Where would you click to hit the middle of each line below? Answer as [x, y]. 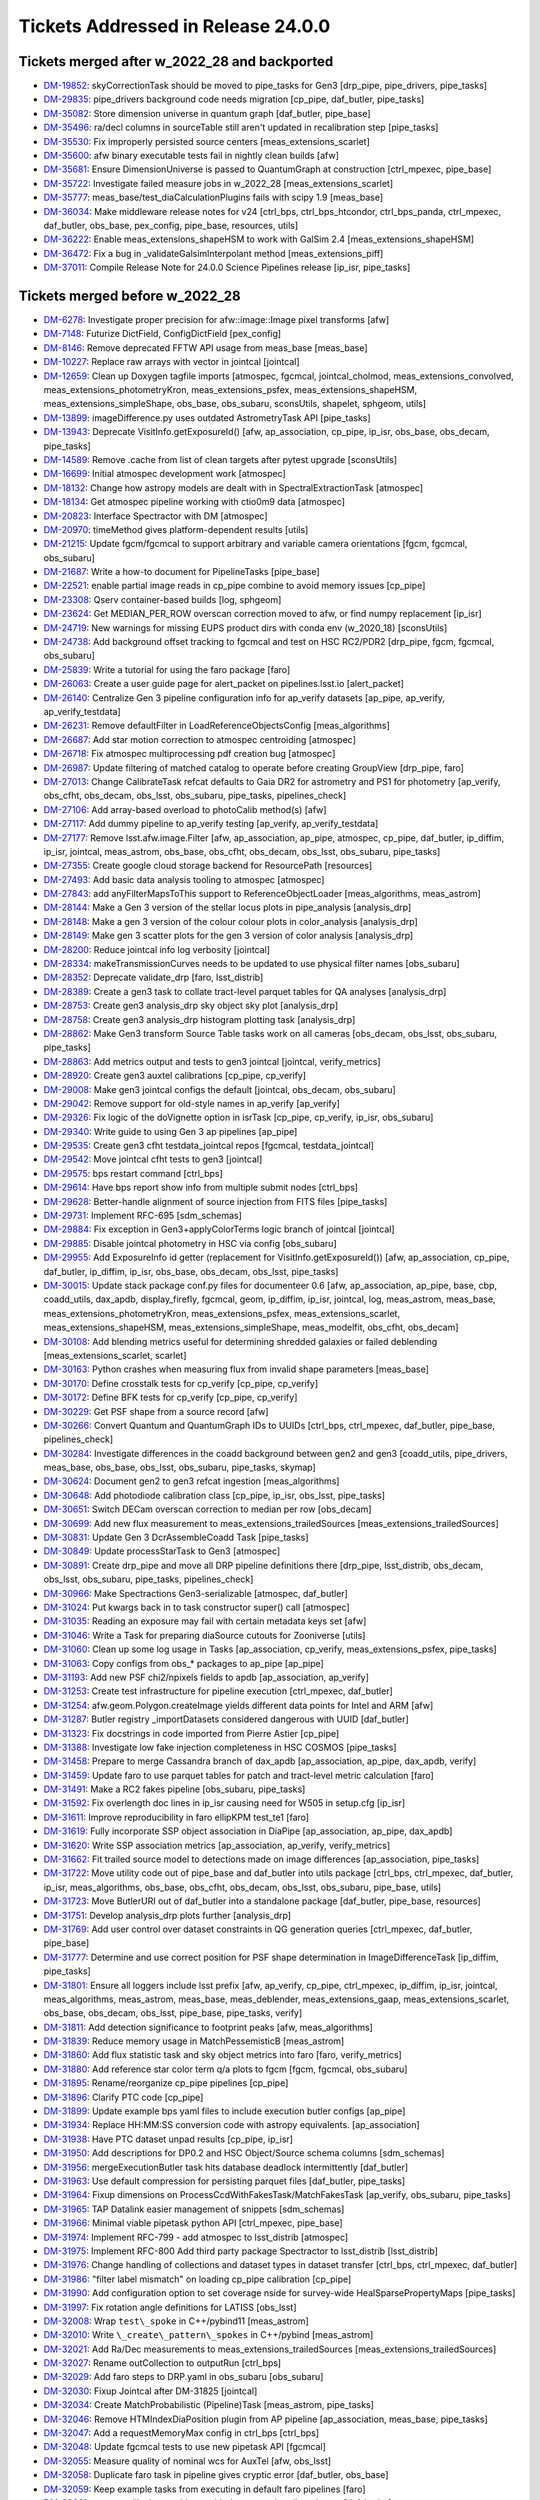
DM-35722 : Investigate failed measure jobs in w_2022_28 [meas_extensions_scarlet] [218, 183]
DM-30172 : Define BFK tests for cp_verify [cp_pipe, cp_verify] [170, 1397]
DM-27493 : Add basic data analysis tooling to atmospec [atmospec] [184, 879]
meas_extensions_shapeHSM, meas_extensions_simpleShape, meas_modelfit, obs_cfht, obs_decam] [251, 1327]
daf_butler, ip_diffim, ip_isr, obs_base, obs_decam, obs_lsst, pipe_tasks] [191, 1271]
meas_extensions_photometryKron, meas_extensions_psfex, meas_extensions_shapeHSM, [230, 389]
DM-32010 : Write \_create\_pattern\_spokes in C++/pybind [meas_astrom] [208, 2335]
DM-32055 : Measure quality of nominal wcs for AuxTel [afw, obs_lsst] [187, 2461]
